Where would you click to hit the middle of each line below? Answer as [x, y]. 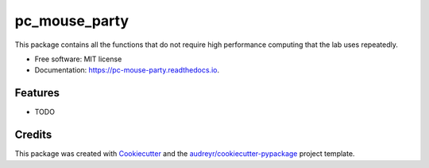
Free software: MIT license [78, 59]
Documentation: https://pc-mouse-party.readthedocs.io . [127, 70]
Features [37, 93]
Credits [33, 135]
